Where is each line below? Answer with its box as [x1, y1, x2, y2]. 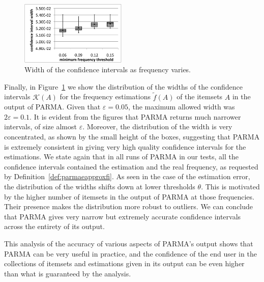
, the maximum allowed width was [128, 101, 235, 112]
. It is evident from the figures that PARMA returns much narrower [30, 111, 241, 122]
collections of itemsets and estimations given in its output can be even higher [4, 258, 245, 269]
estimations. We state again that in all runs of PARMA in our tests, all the [4, 151, 239, 162]
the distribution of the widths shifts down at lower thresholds [4, 181, 195, 192]
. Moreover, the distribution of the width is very [82, 121, 232, 132]
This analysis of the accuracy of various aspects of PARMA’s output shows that [4, 238, 253, 248]
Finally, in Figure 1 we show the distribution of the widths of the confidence [4, 81, 243, 92]
